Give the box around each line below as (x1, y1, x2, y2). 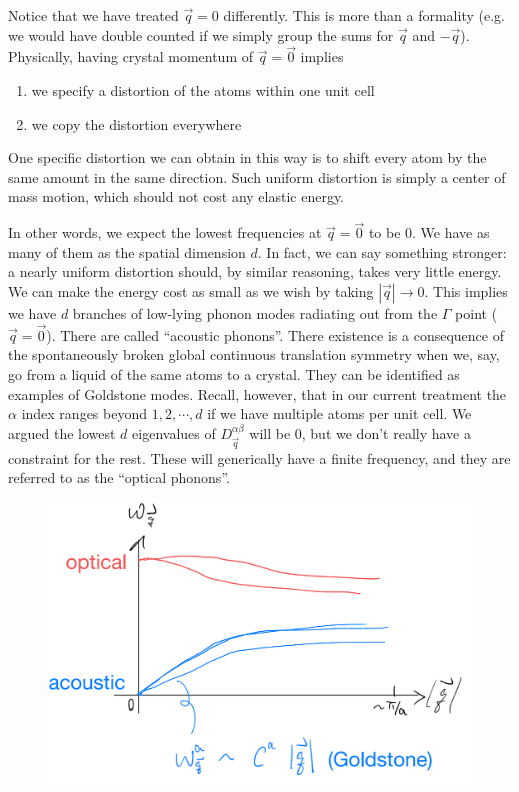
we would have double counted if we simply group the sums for (8, 24, 394, 45)
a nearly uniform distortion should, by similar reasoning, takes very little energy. (8, 261, 502, 282)
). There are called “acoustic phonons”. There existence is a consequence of (46, 324, 504, 345)
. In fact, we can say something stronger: (257, 241, 507, 262)
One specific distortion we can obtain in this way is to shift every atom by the (8, 147, 487, 168)
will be (249, 422, 291, 443)
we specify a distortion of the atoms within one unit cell (31, 80, 375, 100)
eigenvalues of (132, 422, 216, 443)
